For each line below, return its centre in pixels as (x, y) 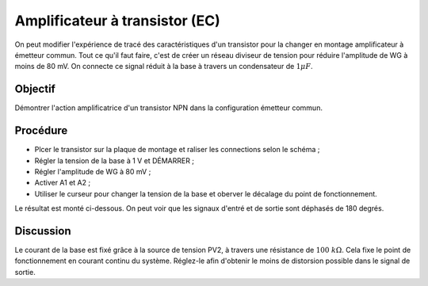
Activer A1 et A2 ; (63, 183)
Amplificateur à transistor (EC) (118, 21)
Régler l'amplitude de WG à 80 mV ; (93, 171)
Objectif (35, 89)
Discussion (43, 231)
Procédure (41, 131)
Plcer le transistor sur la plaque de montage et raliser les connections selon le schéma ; (177, 150)
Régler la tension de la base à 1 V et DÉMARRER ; (114, 160)
